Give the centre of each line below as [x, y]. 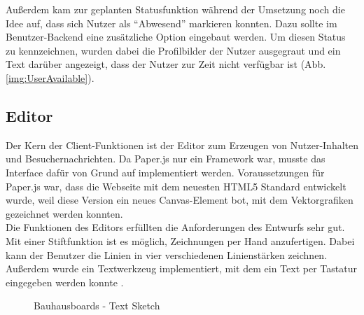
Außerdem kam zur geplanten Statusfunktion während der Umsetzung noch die [175, 9]
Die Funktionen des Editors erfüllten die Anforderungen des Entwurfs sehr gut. [175, 227]
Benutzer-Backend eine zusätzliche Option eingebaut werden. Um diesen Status [176, 37]
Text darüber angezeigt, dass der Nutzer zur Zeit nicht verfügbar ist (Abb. [166, 64]
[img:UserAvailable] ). [50, 77]
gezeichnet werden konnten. [64, 213]
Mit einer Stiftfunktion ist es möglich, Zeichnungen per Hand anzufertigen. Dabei [180, 240]
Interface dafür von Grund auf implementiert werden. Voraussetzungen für [165, 172]
